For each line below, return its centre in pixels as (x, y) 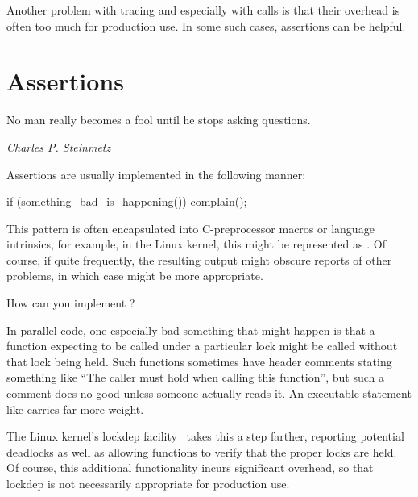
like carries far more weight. (75, 409)
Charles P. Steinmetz (59, 146)
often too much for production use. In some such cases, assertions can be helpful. (206, 25)
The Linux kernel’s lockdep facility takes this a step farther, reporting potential (205, 436)
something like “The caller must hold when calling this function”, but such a (195, 377)
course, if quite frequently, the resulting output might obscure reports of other (199, 259)
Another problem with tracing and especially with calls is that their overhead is (203, 10)
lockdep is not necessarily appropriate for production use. (148, 483)
